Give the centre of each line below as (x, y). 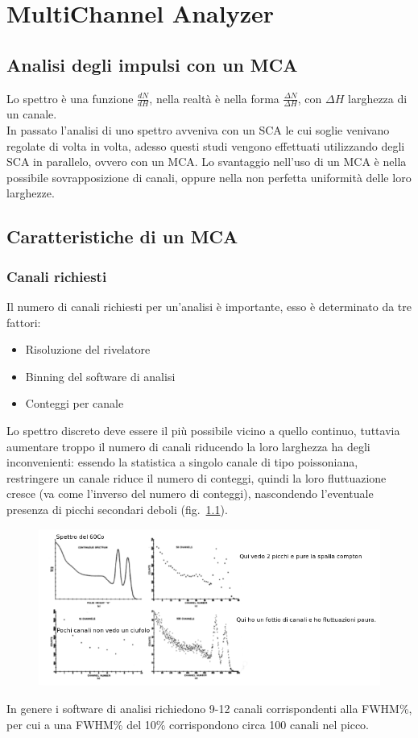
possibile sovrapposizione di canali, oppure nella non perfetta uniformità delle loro (209, 177)
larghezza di (378, 98)
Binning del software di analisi (100, 376)
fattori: (24, 322)
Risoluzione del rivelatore (88, 349)
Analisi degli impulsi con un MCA (152, 64)
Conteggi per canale (74, 403)
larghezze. (31, 193)
